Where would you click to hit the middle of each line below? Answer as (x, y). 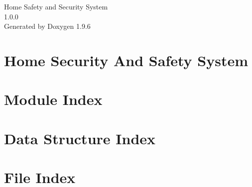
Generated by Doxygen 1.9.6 (47, 26)
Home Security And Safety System (126, 60)
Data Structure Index (80, 138)
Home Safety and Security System (56, 6)
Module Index (53, 99)
